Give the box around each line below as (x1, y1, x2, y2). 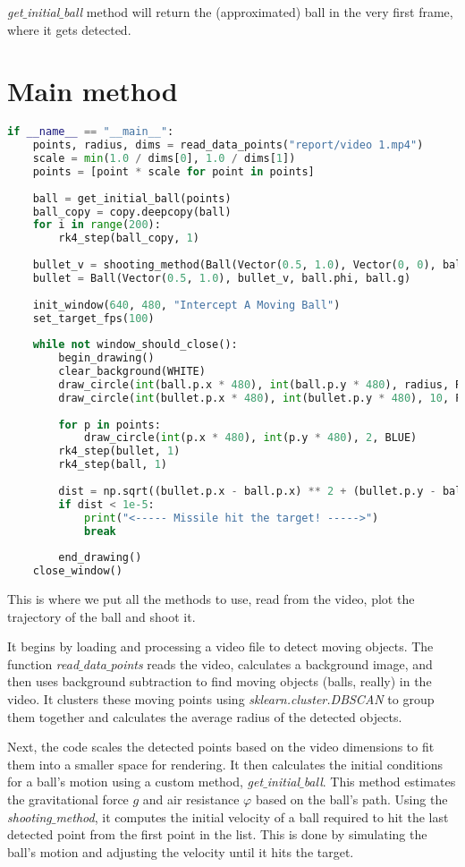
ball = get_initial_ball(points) (32, 191, 232, 205)
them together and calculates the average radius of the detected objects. (7, 707, 402, 726)
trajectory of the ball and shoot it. (7, 607, 196, 625)
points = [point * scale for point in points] (32, 165, 315, 178)
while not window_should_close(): (32, 338, 238, 352)
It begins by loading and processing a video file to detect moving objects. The (7, 637, 434, 656)
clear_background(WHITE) (58, 365, 206, 378)
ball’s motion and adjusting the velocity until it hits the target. (7, 842, 354, 861)
